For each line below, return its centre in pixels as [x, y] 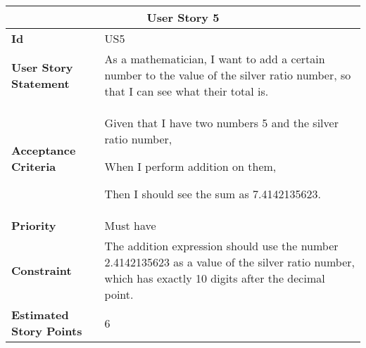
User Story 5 [183, 17]
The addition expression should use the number [221, 246]
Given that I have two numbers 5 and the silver [221, 123]
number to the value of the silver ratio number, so [228, 75]
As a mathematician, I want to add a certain [215, 59]
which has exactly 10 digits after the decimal [215, 278]
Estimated [40, 315]
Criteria [34, 166]
